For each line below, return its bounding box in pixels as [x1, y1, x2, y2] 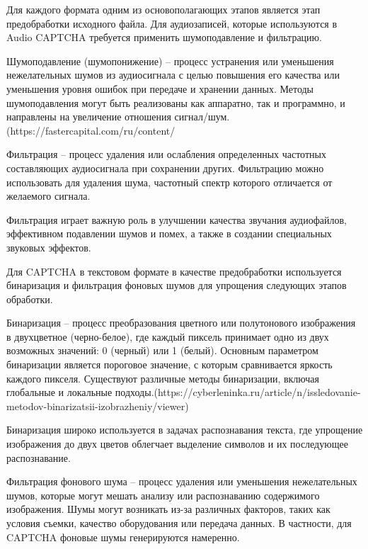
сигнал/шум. [174, 109, 230, 124]
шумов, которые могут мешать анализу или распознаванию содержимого [6, 487, 320, 502]
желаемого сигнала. [6, 188, 91, 203]
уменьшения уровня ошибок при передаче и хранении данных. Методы [6, 81, 314, 96]
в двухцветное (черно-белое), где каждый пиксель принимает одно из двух [6, 329, 329, 344]
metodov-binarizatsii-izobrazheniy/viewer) [6, 398, 189, 413]
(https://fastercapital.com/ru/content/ [6, 123, 176, 137]
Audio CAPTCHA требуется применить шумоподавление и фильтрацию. [6, 30, 322, 45]
